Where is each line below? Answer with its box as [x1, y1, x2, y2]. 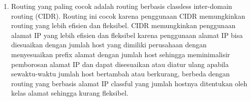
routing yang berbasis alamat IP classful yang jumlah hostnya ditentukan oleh [11, 78, 248, 88]
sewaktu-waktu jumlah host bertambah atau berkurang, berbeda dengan [11, 68, 230, 79]
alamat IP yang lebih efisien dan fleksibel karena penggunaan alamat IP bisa [11, 30, 243, 40]
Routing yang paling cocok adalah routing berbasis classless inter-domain [11, 1, 232, 11]
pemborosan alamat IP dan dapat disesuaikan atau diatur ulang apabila [11, 59, 229, 69]
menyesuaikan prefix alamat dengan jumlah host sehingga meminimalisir [11, 49, 230, 59]
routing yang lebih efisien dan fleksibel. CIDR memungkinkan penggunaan [11, 20, 236, 31]
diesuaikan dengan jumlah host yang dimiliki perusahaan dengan [11, 39, 207, 50]
